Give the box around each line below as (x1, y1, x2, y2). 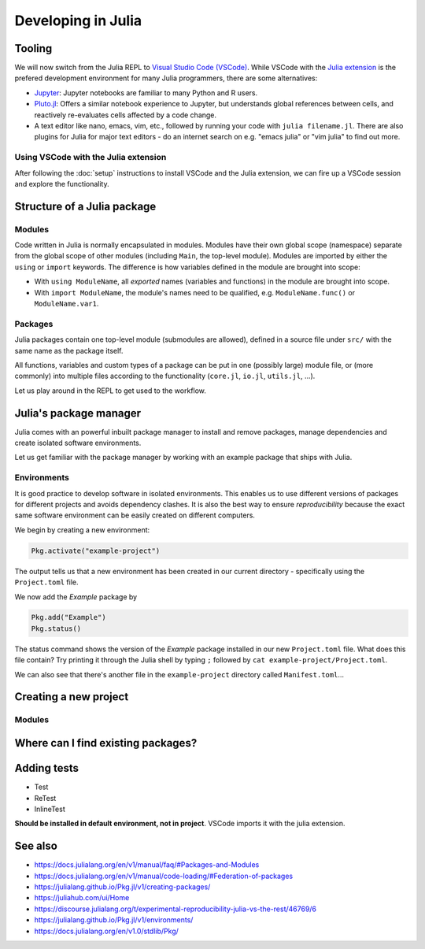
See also (14, 840, 58, 853)
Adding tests (14, 762, 79, 775)
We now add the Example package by (14, 591, 138, 602)
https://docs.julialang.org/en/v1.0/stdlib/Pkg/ (34, 926, 179, 936)
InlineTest (34, 804, 66, 814)
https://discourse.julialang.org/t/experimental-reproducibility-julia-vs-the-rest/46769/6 (34, 904, 317, 914)
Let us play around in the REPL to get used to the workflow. (14, 386, 206, 395)
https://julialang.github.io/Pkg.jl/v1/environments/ (34, 915, 194, 925)
